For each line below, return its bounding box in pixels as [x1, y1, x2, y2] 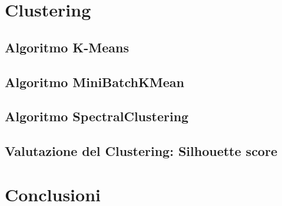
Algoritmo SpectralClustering [5, 107, 189, 125]
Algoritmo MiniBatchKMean [5, 72, 184, 91]
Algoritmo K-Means [5, 38, 130, 56]
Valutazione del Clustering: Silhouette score [5, 142, 277, 160]
